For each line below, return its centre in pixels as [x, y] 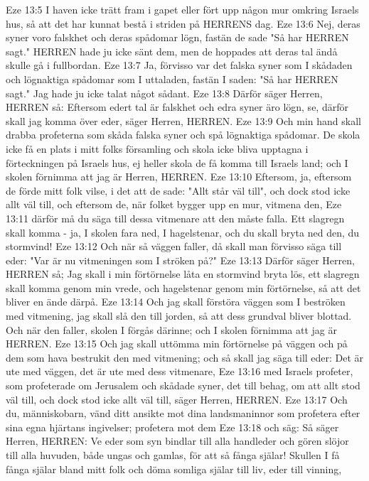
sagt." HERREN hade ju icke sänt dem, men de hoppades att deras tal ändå [172, 51]
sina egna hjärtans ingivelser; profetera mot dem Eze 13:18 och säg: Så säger [172, 427]
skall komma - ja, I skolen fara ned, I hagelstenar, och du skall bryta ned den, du [183, 232]
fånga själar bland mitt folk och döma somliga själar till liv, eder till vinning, [174, 469]
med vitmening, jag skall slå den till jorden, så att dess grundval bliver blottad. [179, 316]
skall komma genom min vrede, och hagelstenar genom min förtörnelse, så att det [183, 287]
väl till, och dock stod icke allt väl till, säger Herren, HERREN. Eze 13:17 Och [177, 399]
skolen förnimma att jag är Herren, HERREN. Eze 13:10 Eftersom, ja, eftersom [179, 177]
